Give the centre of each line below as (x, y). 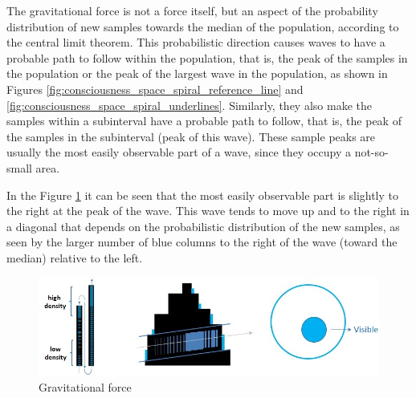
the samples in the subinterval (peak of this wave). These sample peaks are (191, 136)
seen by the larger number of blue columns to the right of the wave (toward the (202, 242)
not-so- (371, 152)
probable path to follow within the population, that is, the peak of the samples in (207, 57)
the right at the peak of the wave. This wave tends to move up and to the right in (208, 211)
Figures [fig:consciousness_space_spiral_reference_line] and (155, 89)
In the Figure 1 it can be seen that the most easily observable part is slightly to (203, 195)
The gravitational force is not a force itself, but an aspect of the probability (192, 10)
